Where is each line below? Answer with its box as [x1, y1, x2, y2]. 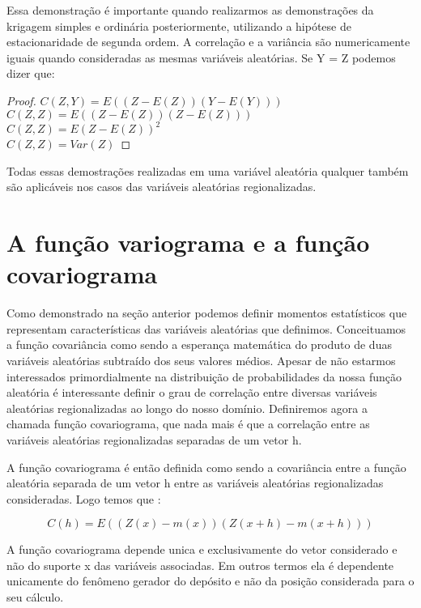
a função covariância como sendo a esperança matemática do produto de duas [6, 336, 392, 353]
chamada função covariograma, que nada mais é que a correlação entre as [6, 415, 370, 432]
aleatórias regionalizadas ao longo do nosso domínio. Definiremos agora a [6, 399, 368, 416]
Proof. [6, 91, 36, 108]
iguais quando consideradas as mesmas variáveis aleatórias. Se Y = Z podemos [6, 49, 396, 66]
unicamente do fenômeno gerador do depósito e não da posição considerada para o [6, 572, 415, 589]
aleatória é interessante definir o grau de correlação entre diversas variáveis [6, 384, 377, 401]
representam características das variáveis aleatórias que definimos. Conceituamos [6, 320, 406, 337]
